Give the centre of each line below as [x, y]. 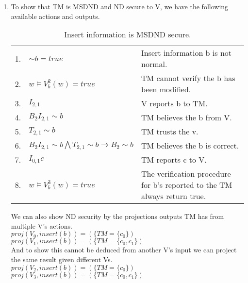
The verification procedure [186, 174]
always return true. [174, 196]
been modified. [166, 89]
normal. [154, 64]
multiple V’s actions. [41, 225]
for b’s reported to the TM [187, 185]
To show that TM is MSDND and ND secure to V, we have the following [120, 6]
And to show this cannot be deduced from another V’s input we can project [124, 250]
